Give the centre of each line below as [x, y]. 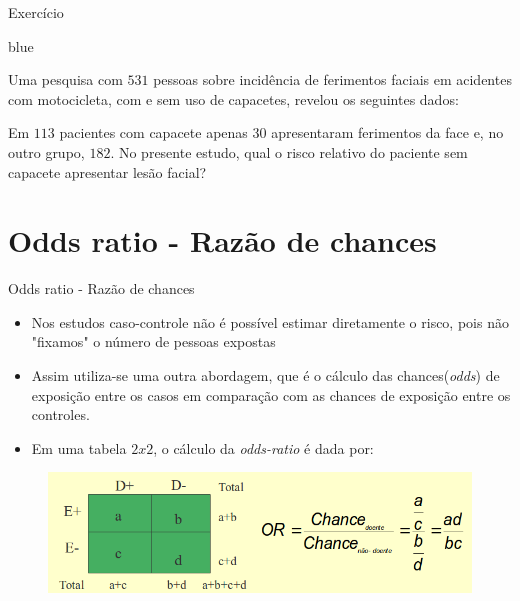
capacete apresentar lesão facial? [107, 171]
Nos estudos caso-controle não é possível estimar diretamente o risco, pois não [270, 321]
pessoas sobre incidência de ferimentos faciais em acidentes [332, 79]
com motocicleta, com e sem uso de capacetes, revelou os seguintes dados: [233, 98]
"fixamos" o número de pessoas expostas [153, 341]
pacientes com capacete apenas [153, 132]
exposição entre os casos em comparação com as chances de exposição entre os [271, 394]
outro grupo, [46, 151]
